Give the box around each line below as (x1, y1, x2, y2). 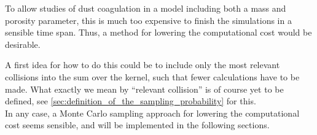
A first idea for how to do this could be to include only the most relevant (5, 58, 280, 71)
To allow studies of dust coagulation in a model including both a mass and (5, 2, 286, 14)
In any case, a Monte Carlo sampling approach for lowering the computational (5, 106, 300, 119)
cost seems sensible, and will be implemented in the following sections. (5, 118, 270, 131)
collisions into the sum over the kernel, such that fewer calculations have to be (5, 70, 300, 83)
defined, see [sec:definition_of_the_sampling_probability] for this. (5, 94, 256, 107)
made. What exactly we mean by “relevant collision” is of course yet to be (5, 82, 284, 95)
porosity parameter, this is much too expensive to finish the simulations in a (5, 13, 292, 26)
